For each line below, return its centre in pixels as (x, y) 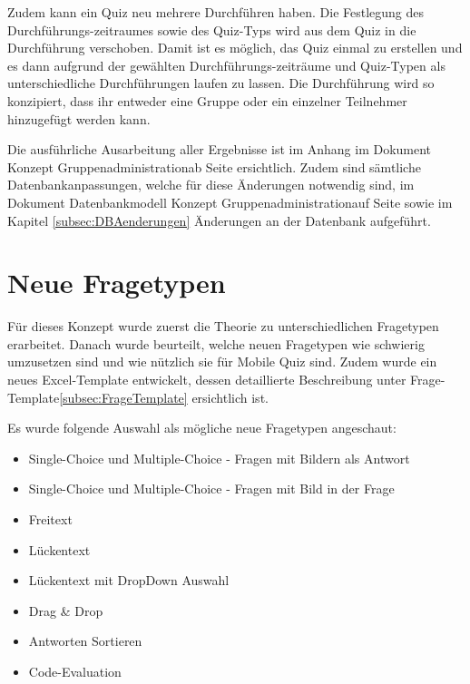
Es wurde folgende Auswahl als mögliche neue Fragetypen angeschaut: (202, 428)
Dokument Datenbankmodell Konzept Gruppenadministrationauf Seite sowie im (230, 202)
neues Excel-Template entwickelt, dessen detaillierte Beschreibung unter (207, 380)
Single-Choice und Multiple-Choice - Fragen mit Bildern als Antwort (219, 458)
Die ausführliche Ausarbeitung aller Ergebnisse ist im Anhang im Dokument (220, 149)
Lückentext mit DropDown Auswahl (129, 580)
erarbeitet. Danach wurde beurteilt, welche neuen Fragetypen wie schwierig (216, 343)
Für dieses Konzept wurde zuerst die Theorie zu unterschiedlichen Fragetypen (223, 326)
